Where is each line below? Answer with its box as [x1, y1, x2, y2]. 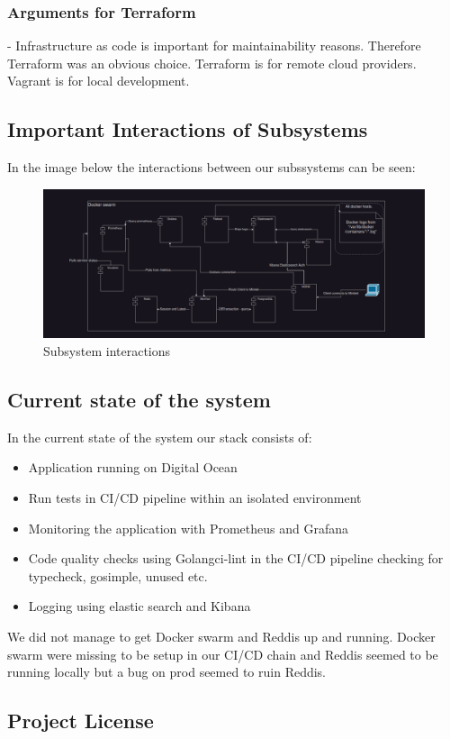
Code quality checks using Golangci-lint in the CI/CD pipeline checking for [28, 549, 444, 568]
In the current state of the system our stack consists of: [7, 427, 312, 446]
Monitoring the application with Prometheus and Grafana [28, 518, 349, 537]
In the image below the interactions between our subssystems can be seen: [7, 158, 416, 177]
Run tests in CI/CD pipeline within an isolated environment [28, 488, 362, 506]
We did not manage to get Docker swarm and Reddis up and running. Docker [7, 626, 436, 645]
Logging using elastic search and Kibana [28, 597, 251, 616]
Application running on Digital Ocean [28, 458, 238, 477]
